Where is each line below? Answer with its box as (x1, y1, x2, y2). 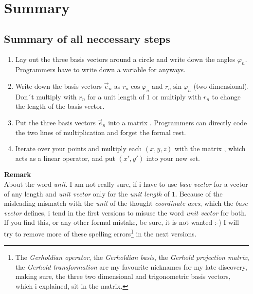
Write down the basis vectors (15, 80, 102, 91)
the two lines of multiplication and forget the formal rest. (15, 127, 186, 137)
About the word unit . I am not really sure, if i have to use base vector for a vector (4, 178, 248, 189)
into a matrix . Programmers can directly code (108, 117, 247, 127)
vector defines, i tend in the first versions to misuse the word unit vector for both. (4, 207, 247, 217)
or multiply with (152, 91, 201, 101)
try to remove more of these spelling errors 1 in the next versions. (4, 227, 197, 238)
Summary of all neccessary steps (4, 31, 170, 46)
